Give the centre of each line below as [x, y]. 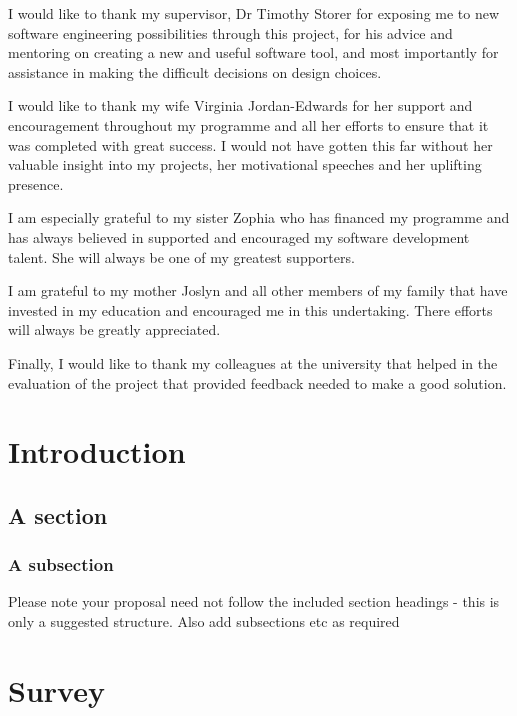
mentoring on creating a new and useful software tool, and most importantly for [253, 52]
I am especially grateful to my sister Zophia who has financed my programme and [259, 217]
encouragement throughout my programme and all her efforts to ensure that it [248, 124]
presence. [36, 183]
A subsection [61, 564]
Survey [56, 689]
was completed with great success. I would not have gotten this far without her [250, 144]
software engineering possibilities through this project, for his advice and [230, 32]
